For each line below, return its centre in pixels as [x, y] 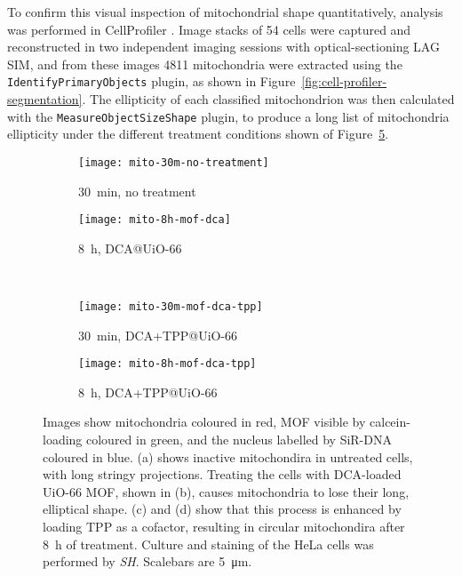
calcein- [390, 422]
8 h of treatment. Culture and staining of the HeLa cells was [208, 544]
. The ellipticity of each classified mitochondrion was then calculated [268, 99]
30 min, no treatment [137, 191]
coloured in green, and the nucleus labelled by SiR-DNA [239, 440]
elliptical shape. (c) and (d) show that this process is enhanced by [222, 509]
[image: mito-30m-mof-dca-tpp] [171, 306]
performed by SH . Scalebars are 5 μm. [147, 561]
